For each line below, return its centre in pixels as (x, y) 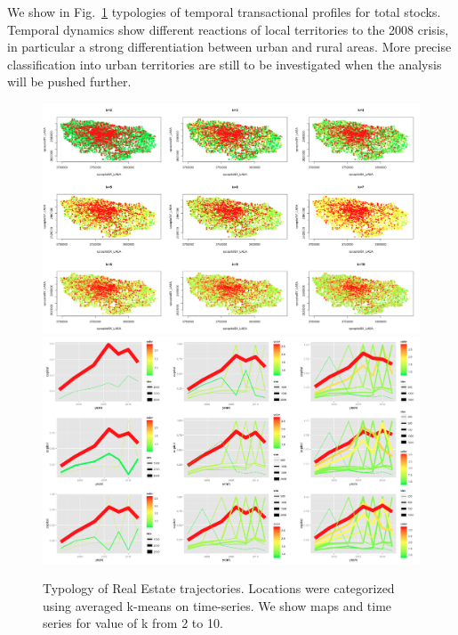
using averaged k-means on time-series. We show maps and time (217, 605)
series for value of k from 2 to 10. (133, 623)
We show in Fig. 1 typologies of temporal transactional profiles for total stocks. (224, 12)
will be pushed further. (69, 81)
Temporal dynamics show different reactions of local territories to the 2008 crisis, (228, 29)
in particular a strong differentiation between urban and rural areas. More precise (229, 47)
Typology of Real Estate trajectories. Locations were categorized (219, 588)
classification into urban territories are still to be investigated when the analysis (225, 64)
